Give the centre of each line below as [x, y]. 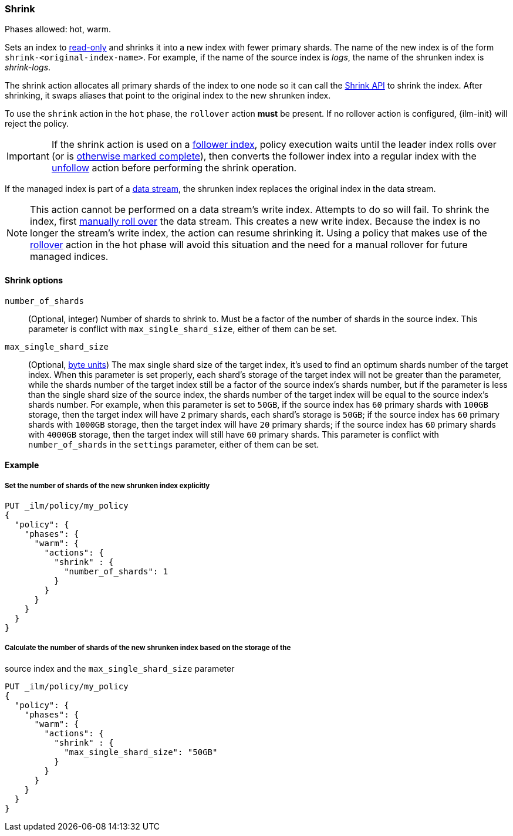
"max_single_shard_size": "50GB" [141, 752]
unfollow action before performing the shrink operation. [174, 168]
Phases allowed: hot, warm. [58, 29]
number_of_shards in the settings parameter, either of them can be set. [174, 444]
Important [28, 156]
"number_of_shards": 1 [116, 571]
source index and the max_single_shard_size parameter [120, 668]
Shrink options [34, 280]
